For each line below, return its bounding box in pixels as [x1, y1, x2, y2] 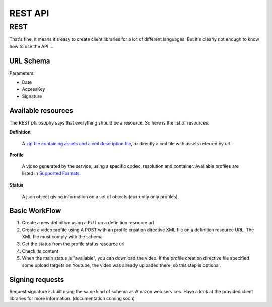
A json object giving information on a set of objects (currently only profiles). [22, 193, 179, 199]
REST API [9, 8, 49, 19]
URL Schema [9, 56, 50, 65]
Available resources [9, 106, 73, 115]
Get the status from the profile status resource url [22, 241, 125, 247]
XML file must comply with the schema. [22, 234, 104, 240]
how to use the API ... [9, 43, 54, 49]
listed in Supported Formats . [22, 170, 81, 176]
